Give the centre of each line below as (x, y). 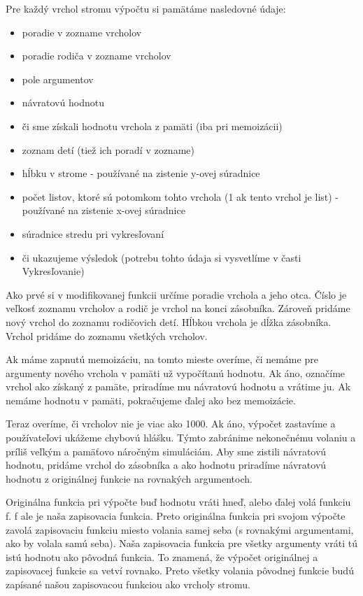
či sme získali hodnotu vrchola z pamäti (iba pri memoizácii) (152, 126)
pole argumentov (58, 79)
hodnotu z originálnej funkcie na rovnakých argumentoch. (129, 478)
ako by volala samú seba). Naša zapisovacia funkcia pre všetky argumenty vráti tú (181, 543)
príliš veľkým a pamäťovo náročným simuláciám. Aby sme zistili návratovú (166, 451)
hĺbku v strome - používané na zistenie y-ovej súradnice (141, 173)
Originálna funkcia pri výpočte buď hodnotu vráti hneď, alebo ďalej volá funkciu (178, 502)
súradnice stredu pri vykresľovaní (93, 233)
